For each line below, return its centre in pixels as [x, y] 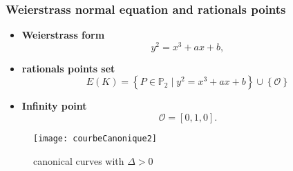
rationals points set [68, 68]
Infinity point [54, 106]
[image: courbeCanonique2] [95, 139]
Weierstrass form [63, 35]
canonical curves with [79, 160]
